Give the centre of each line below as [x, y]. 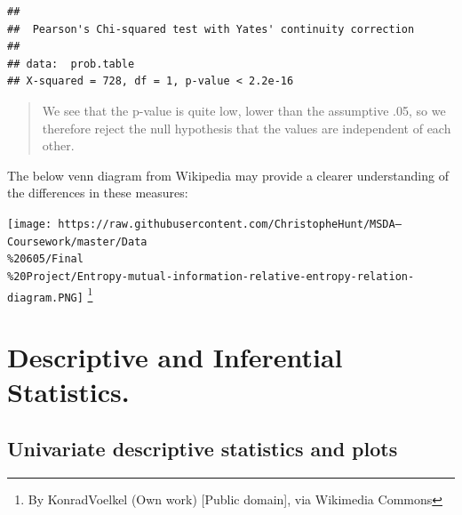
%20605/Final [45, 259]
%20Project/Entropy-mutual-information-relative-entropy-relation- [211, 276]
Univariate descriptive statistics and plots [203, 448]
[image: [30, 224]
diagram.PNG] [45, 298]
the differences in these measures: [98, 193]
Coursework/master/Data [77, 241]
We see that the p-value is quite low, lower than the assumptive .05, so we [244, 110]
